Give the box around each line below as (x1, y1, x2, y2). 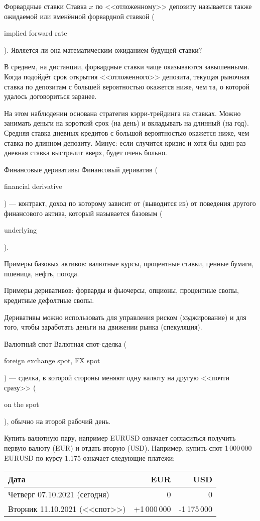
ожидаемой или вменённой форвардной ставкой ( (4, 11, 155, 21)
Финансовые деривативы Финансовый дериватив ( (4, 164, 158, 174)
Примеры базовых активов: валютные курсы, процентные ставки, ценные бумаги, (4, 258, 254, 269)
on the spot (4, 399, 39, 409)
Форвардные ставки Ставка (4, 1, 87, 11)
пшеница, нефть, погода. (4, 268, 79, 278)
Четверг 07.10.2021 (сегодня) (8, 488, 109, 500)
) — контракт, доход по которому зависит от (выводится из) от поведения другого (4, 197, 256, 208)
